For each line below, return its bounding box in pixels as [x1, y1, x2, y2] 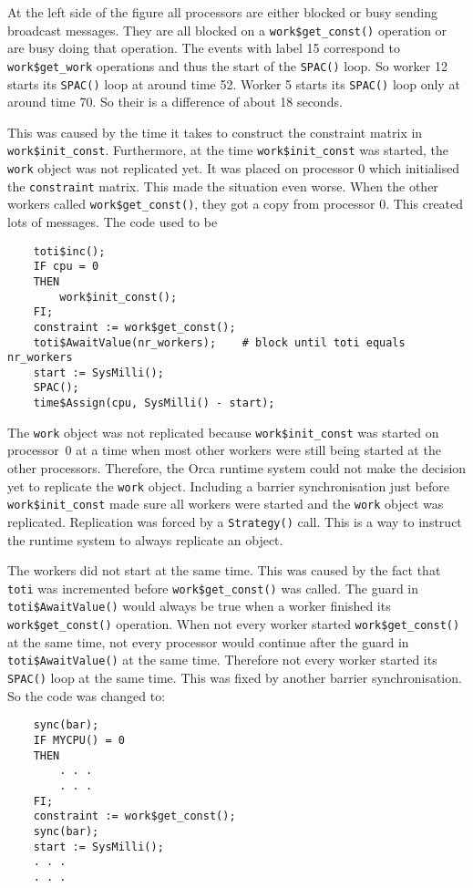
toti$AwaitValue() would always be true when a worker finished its [7, 596, 391, 615]
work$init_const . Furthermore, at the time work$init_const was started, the [7, 140, 448, 160]
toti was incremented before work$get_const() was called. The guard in [7, 578, 419, 597]
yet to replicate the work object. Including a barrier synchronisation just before [7, 476, 449, 495]
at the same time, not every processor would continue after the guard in [7, 632, 409, 651]
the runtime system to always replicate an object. [7, 530, 283, 549]
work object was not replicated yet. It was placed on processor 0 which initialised [7, 159, 460, 177]
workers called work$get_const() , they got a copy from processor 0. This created [7, 194, 464, 213]
